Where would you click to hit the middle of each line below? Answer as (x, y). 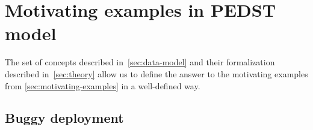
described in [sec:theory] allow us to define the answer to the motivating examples (156, 73)
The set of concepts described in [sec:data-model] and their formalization (140, 62)
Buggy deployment (64, 118)
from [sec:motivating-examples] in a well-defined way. (103, 85)
